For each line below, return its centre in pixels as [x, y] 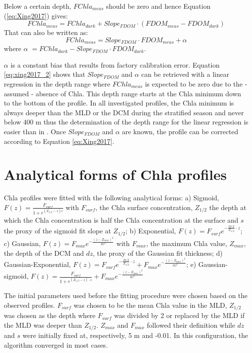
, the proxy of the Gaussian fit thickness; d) [158, 253]
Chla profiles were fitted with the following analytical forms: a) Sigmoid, [112, 198]
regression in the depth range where [57, 84]
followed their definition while [191, 325]
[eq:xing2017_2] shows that [45, 74]
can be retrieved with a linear [185, 74]
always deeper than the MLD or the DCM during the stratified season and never [124, 112]
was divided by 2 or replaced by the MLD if [179, 315]
